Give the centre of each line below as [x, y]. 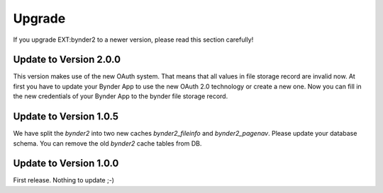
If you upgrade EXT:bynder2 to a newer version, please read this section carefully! [133, 40]
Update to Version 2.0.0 [67, 60]
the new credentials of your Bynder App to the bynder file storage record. [121, 96]
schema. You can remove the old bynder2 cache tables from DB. [107, 143]
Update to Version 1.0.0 [66, 164]
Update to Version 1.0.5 [66, 117]
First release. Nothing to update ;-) [64, 180]
